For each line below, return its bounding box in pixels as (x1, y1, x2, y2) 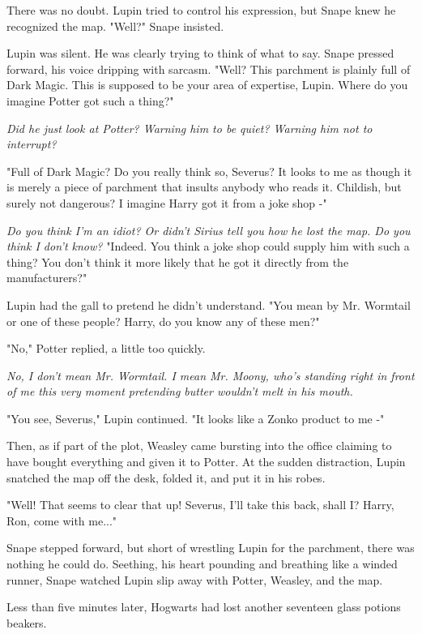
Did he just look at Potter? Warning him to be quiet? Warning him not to (6, 119, 373, 136)
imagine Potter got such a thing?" (6, 92, 174, 109)
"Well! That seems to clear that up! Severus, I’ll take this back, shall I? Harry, (6, 496, 394, 513)
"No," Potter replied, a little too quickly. (6, 340, 206, 357)
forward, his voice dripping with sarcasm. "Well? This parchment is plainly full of (6, 60, 411, 77)
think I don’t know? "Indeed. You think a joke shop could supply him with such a (6, 238, 410, 255)
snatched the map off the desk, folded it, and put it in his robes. (6, 469, 326, 486)
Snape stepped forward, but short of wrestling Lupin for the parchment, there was (6, 539, 415, 556)
